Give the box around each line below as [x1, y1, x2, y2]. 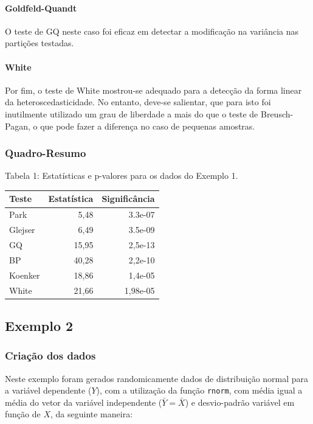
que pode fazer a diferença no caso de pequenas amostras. [40, 119, 255, 132]
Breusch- [260, 107, 294, 120]
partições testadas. [5, 36, 74, 49]
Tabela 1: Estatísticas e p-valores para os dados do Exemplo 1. [5, 169, 238, 182]
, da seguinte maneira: [50, 408, 133, 420]
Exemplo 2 [5, 316, 74, 335]
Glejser [9, 223, 35, 236]
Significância [101, 192, 155, 205]
